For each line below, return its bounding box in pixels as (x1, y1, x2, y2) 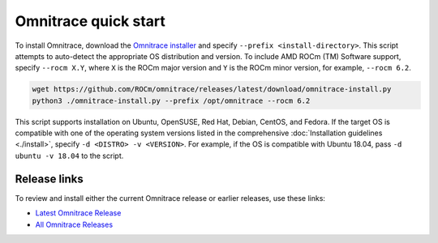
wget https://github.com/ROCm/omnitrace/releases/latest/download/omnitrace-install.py (32, 85, 392, 94)
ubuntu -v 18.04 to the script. (15, 151, 124, 160)
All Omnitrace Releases (35, 220, 114, 229)
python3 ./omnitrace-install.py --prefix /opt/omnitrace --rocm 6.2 (32, 96, 311, 105)
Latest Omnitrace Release (35, 208, 122, 218)
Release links (15, 172, 84, 185)
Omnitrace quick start (15, 12, 166, 30)
